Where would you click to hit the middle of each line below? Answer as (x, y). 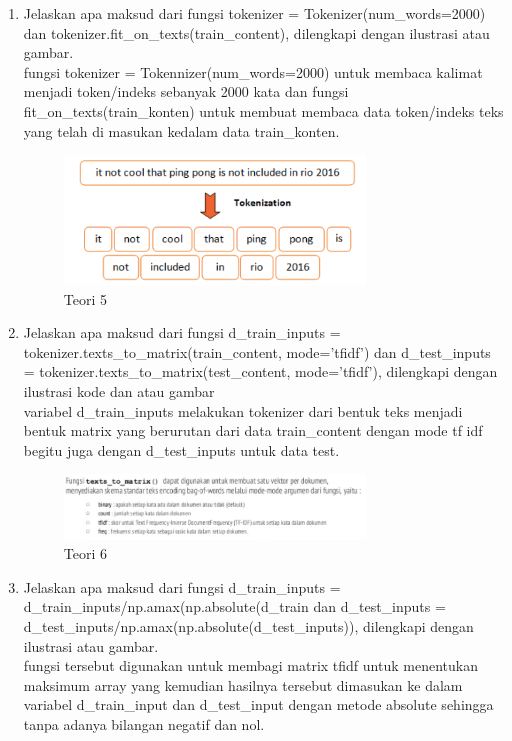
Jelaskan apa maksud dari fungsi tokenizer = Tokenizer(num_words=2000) (254, 13)
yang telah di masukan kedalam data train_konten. (181, 130)
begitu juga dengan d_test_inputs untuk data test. (181, 449)
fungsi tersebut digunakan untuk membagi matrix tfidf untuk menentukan (250, 665)
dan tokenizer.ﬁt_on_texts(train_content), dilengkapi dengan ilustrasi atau (256, 32)
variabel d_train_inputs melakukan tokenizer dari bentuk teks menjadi (243, 410)
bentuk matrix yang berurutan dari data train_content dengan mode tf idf (253, 430)
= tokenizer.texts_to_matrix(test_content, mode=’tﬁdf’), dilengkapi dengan (260, 371)
